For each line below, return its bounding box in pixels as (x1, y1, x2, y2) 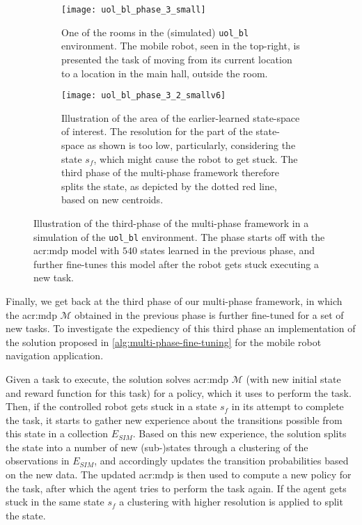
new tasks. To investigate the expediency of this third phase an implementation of (6, 321, 356, 336)
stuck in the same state (6, 494, 104, 509)
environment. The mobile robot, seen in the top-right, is (61, 38, 300, 53)
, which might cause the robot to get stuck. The (93, 151, 298, 166)
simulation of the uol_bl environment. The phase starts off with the (33, 229, 325, 244)
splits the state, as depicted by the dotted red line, (61, 178, 277, 193)
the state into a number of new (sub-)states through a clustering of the (6, 439, 308, 454)
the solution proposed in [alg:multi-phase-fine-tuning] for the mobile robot (6, 334, 322, 349)
